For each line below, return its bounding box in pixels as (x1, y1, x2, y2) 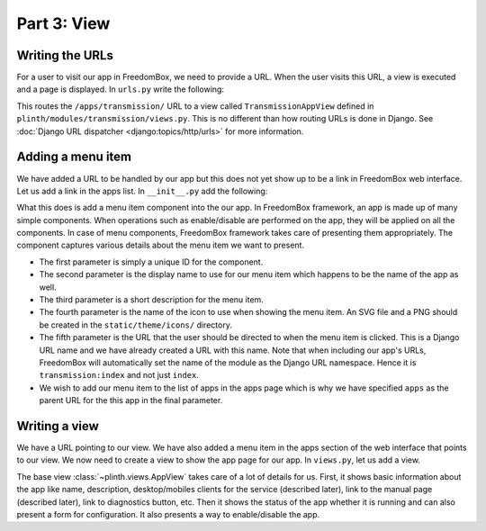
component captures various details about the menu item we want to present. (16, 239, 305, 251)
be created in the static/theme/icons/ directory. (39, 319, 233, 330)
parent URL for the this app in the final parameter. (39, 395, 223, 406)
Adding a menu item (16, 149, 132, 165)
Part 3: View (16, 13, 111, 33)
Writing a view (16, 418, 99, 434)
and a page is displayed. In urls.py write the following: (16, 84, 225, 94)
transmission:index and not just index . (39, 370, 200, 381)
